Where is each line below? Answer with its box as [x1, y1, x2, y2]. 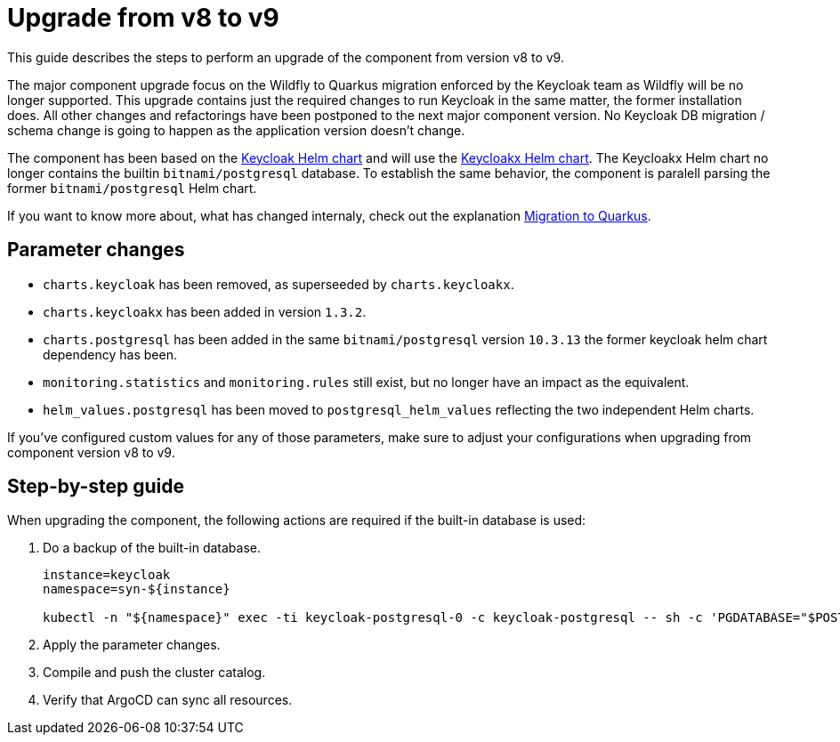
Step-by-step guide [7, 475, 185, 498]
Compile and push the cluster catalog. [43, 665, 266, 681]
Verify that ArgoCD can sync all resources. [43, 692, 293, 708]
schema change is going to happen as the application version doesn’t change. [7, 122, 465, 138]
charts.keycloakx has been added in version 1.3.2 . [43, 303, 367, 319]
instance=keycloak [43, 568, 171, 583]
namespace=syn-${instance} [43, 582, 230, 597]
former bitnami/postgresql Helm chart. [7, 180, 257, 196]
